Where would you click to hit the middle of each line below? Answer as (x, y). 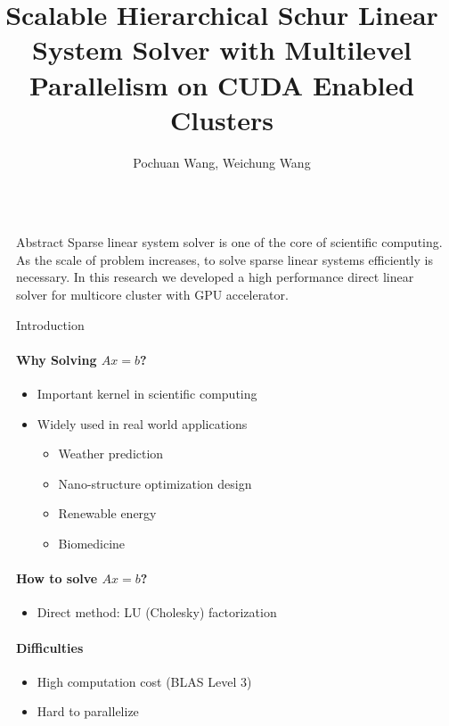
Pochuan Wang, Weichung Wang (222, 162)
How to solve (57, 578)
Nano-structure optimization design (155, 483)
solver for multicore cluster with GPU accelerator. (152, 295)
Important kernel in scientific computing (147, 394)
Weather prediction (111, 454)
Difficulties (50, 647)
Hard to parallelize (88, 711)
